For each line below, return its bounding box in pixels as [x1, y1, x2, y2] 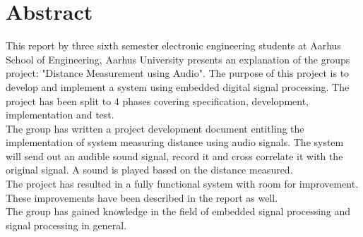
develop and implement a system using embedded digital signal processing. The [6, 79, 350, 94]
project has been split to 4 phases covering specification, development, [6, 93, 309, 108]
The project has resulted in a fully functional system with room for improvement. [6, 176, 359, 191]
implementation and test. [6, 107, 114, 122]
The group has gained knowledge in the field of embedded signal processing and [6, 204, 351, 219]
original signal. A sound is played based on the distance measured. [6, 162, 293, 177]
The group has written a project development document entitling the [6, 121, 304, 135]
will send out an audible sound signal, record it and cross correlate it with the [6, 148, 343, 163]
